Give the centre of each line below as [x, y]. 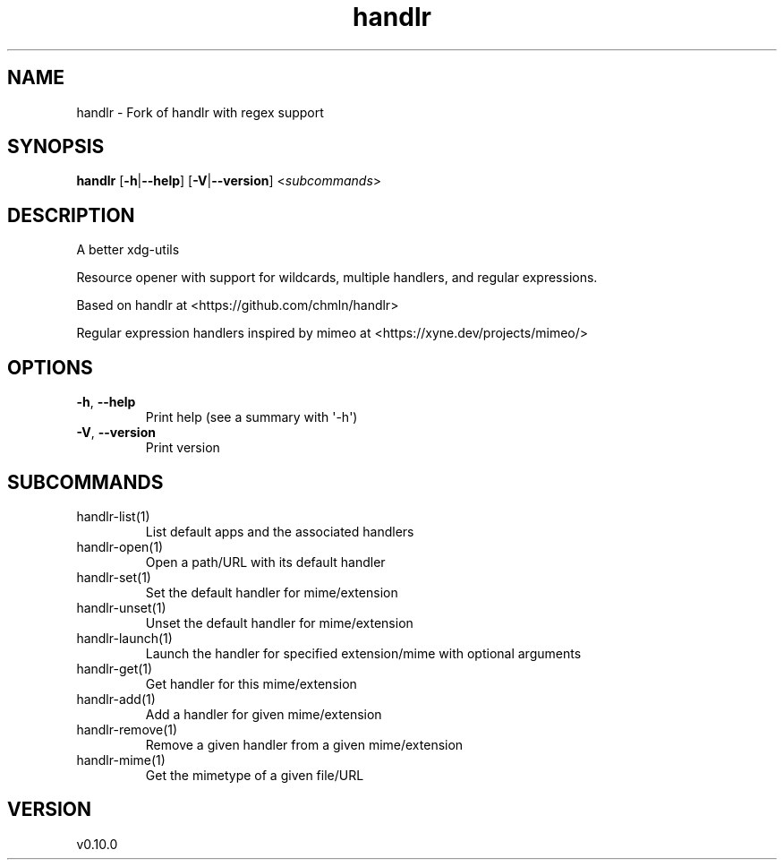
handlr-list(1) [113, 516]
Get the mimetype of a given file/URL [255, 775]
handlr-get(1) [115, 668]
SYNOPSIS [56, 147]
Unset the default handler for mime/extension [279, 622]
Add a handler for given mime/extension [264, 714]
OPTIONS [50, 367]
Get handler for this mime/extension [251, 683]
